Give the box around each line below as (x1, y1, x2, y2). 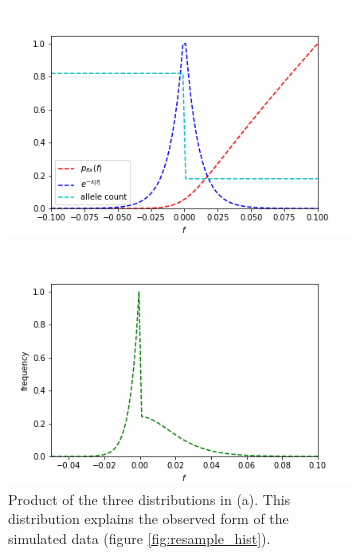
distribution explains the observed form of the (8, 508, 289, 529)
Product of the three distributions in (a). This (8, 488, 291, 509)
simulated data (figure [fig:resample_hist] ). (8, 528, 271, 549)
